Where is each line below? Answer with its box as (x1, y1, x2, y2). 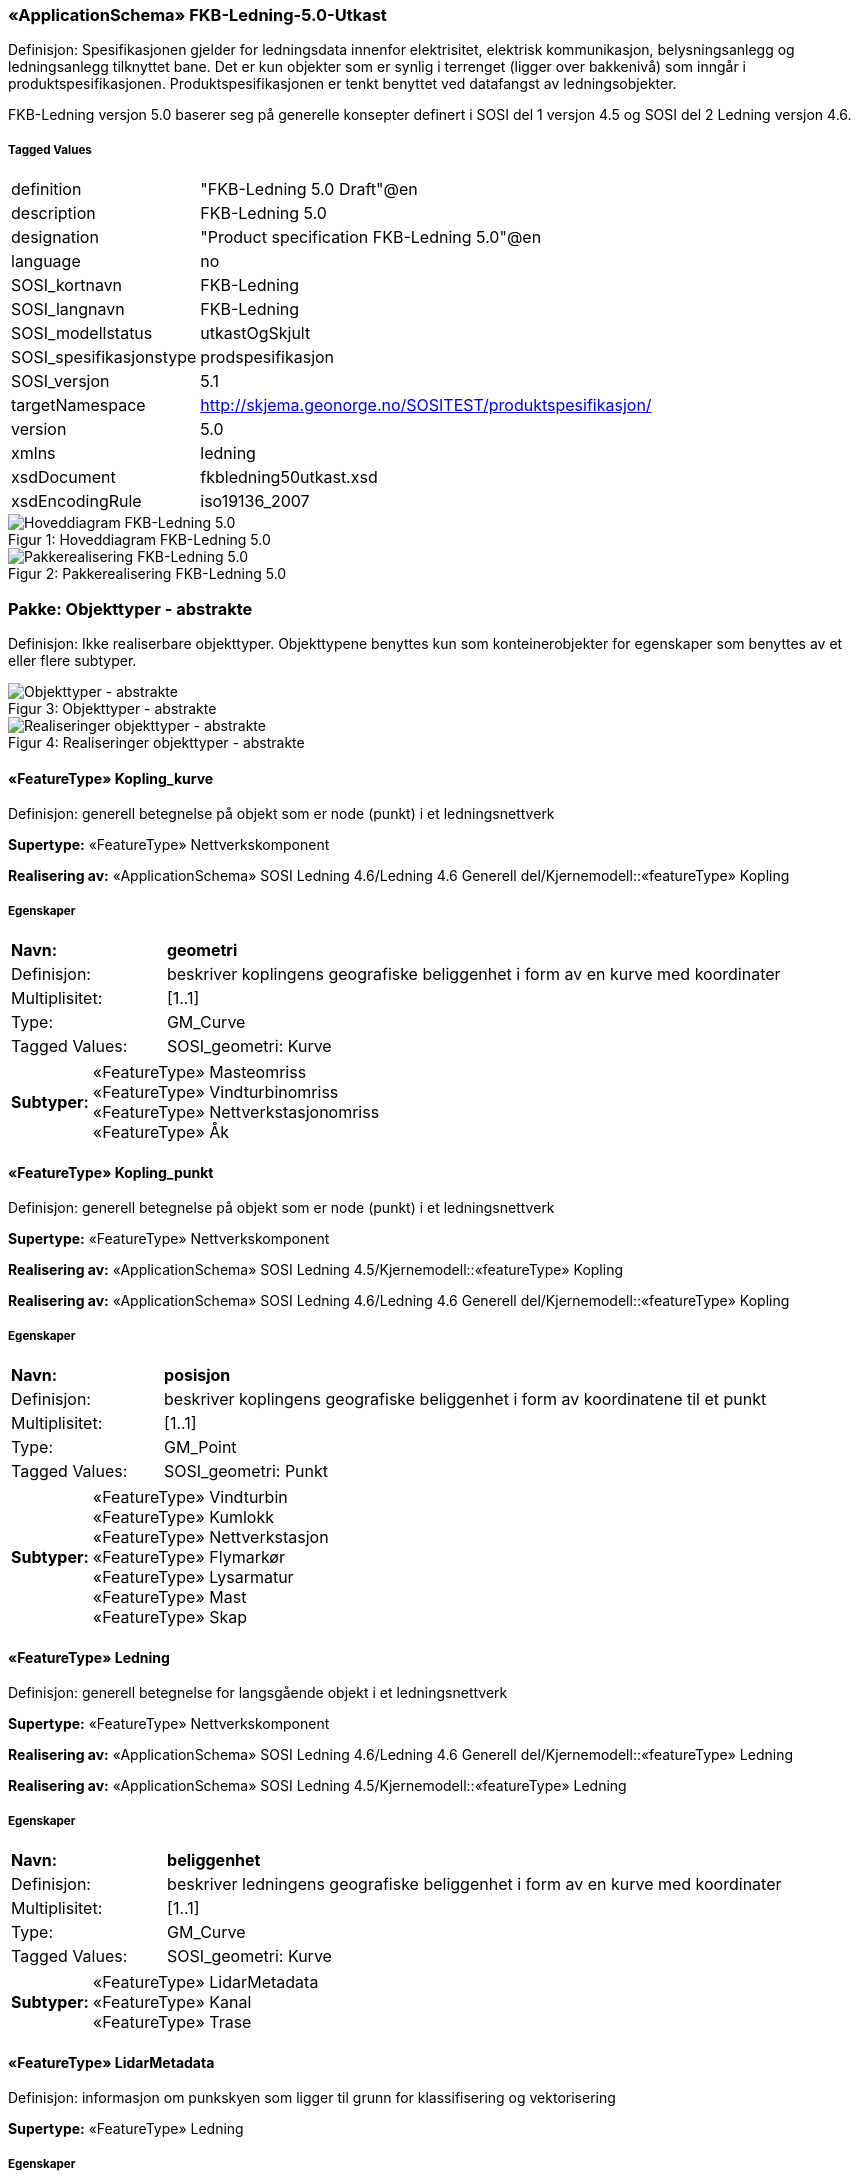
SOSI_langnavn (11, 299, 125, 320)
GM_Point (164, 1436, 237, 1457)
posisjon (164, 1364, 231, 1385)
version (11, 419, 67, 440)
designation (11, 227, 99, 248)
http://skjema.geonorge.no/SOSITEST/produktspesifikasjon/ (200, 395, 652, 416)
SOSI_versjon (11, 371, 110, 392)
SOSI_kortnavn (11, 275, 123, 296)
